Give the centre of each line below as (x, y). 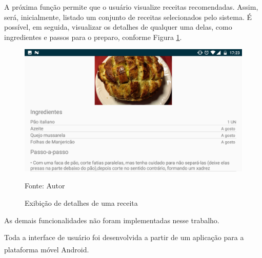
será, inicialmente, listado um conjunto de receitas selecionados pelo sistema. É (128, 17)
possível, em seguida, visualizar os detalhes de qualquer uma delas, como (118, 27)
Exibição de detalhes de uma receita (81, 203)
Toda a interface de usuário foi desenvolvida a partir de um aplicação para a (124, 237)
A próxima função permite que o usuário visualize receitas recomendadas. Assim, (131, 7)
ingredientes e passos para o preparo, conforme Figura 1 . (93, 37)
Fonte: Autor (45, 186)
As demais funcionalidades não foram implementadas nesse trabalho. (112, 220)
